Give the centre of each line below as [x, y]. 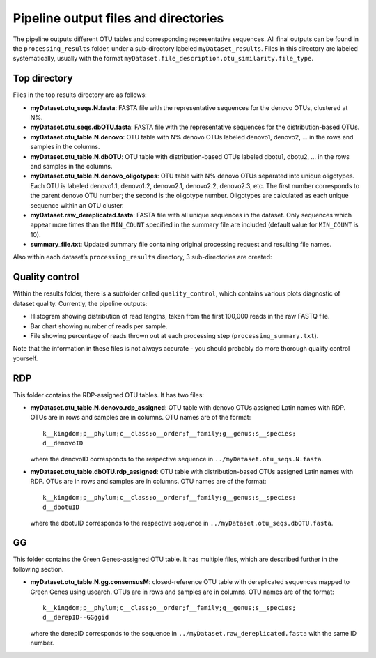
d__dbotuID [61, 507]
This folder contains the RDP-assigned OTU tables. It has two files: [109, 395]
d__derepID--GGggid [76, 618]
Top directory [43, 78]
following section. [38, 569]
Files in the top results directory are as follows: [80, 95]
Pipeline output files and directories [118, 18]
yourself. [25, 358]
